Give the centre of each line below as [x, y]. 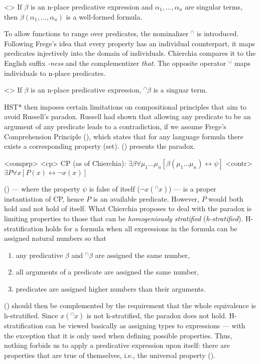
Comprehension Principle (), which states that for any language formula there [124, 136]
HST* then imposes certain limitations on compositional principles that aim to [125, 106]
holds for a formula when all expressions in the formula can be [141, 228]
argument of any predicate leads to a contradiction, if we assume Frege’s [115, 126]
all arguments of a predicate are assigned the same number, [107, 272]
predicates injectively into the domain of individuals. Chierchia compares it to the [130, 53]
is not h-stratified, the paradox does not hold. [157, 315]
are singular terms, [214, 7]
